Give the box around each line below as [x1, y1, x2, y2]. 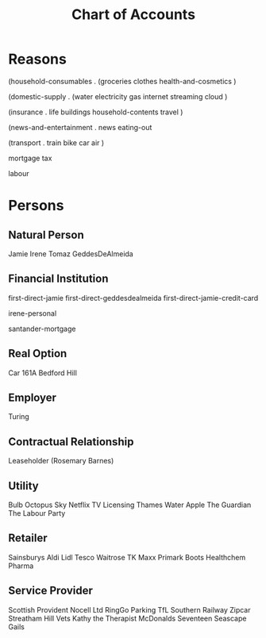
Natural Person [8, 228, 85, 241]
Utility [8, 478, 39, 493]
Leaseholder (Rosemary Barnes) [8, 456, 114, 466]
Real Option [8, 347, 67, 360]
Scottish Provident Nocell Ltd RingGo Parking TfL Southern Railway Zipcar [8, 605, 251, 614]
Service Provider [8, 584, 93, 598]
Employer [8, 390, 57, 404]
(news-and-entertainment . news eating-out [8, 122, 152, 132]
